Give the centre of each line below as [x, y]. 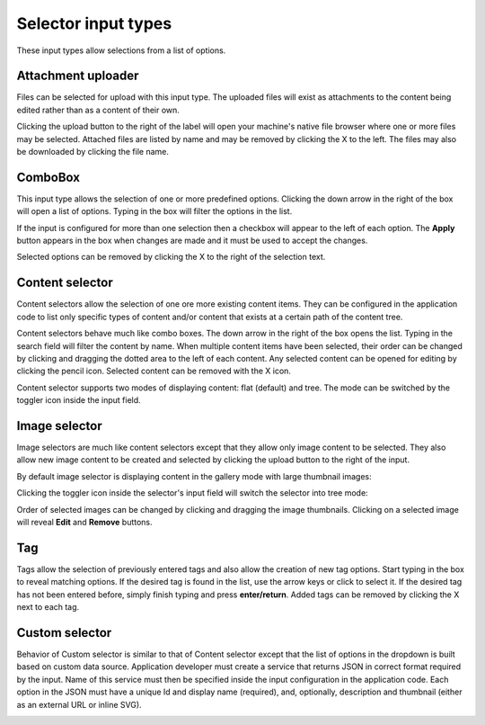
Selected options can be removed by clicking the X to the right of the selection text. [171, 257]
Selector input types [94, 23]
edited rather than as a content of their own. [98, 110]
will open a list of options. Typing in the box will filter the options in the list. [154, 211]
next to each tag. [48, 607]
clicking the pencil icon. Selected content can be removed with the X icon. [154, 371]
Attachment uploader [78, 76]
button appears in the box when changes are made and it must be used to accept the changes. [192, 241]
